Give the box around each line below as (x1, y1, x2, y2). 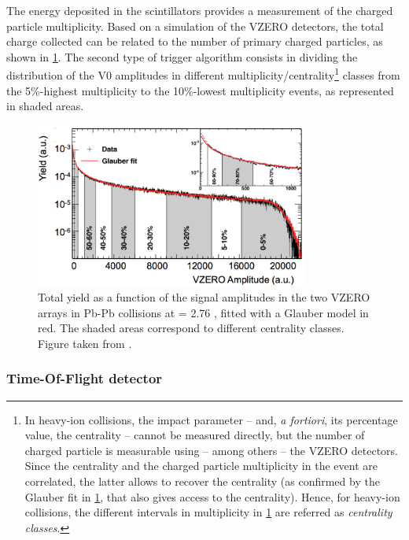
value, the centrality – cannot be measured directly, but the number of (24, 427, 365, 443)
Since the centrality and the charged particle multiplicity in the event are (24, 457, 378, 474)
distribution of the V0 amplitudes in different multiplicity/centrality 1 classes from (6, 65, 400, 83)
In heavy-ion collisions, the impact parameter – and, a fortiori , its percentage (24, 411, 398, 427)
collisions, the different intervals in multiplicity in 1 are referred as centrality (24, 504, 392, 520)
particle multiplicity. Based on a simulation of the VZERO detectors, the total (6, 17, 384, 34)
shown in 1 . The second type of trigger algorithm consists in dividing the (6, 48, 358, 65)
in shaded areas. (6, 98, 84, 114)
